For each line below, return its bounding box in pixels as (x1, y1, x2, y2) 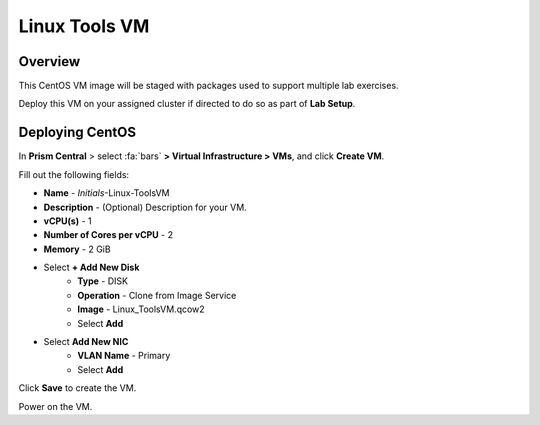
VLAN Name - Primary (77, 350, 171, 362)
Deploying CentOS (18, 124, 137, 141)
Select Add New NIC (43, 336, 129, 348)
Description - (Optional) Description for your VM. (43, 201, 247, 213)
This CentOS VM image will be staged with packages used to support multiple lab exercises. (18, 80, 399, 92)
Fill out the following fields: (18, 168, 130, 180)
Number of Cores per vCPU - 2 (43, 229, 174, 241)
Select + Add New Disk (43, 261, 140, 274)
